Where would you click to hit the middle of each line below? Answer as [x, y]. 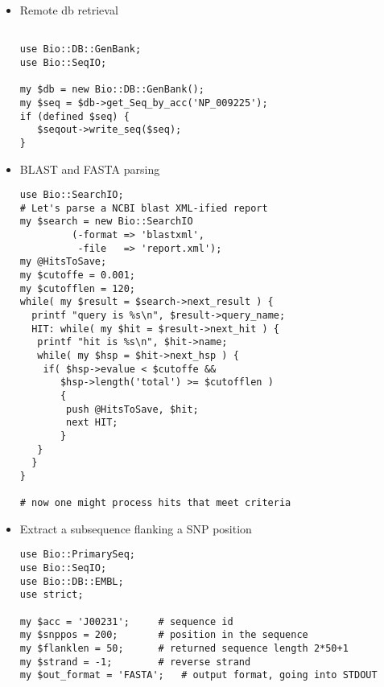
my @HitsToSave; [63, 262]
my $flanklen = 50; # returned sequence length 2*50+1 [184, 649]
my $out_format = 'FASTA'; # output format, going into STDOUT [198, 675]
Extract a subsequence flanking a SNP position [136, 528]
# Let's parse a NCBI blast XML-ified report [144, 208]
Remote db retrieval [69, 10]
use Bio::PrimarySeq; [77, 555]
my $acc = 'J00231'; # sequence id [126, 621]
